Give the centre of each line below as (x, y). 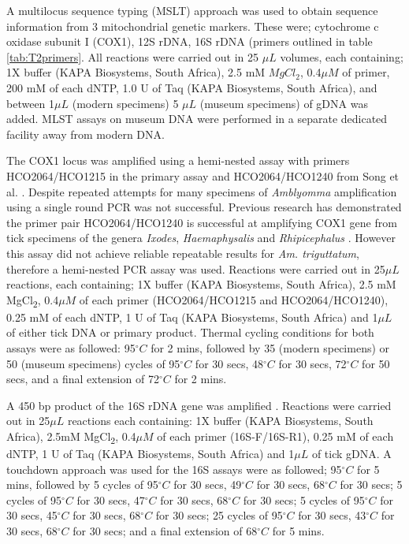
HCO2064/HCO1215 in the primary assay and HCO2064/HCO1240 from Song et (203, 175)
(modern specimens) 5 (125, 103)
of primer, (366, 72)
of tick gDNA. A (351, 454)
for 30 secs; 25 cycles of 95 (219, 515)
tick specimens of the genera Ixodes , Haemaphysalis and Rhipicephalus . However (201, 238)
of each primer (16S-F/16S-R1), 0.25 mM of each (275, 436)
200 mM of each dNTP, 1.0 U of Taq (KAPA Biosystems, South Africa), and (192, 87)
